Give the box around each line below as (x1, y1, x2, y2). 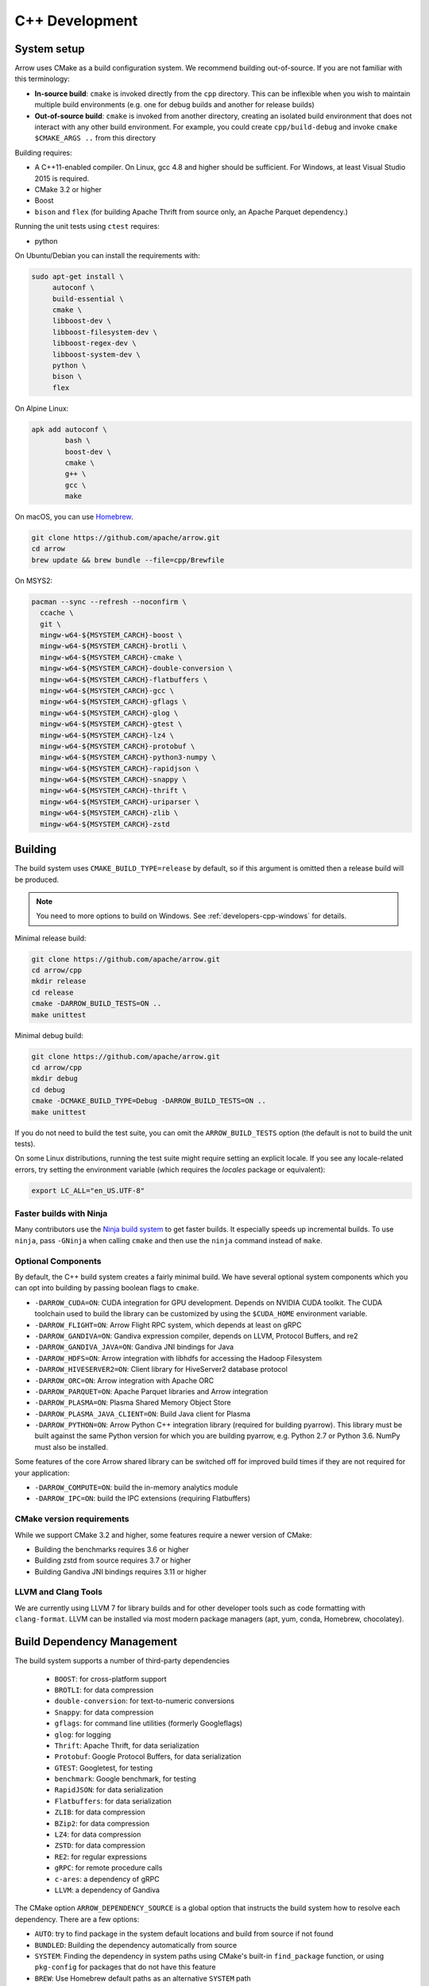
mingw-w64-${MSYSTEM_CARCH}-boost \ (40, 631, 183, 639)
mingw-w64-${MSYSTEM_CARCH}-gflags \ (40, 697, 187, 706)
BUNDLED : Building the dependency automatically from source (34, 1940, 238, 1949)
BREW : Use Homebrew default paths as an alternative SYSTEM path (34, 1973, 252, 1983)
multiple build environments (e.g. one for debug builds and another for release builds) (34, 100, 315, 110)
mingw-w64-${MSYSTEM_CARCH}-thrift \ (40, 786, 187, 795)
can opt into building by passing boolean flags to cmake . (14, 1283, 199, 1292)
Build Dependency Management (14, 1635, 178, 1648)
